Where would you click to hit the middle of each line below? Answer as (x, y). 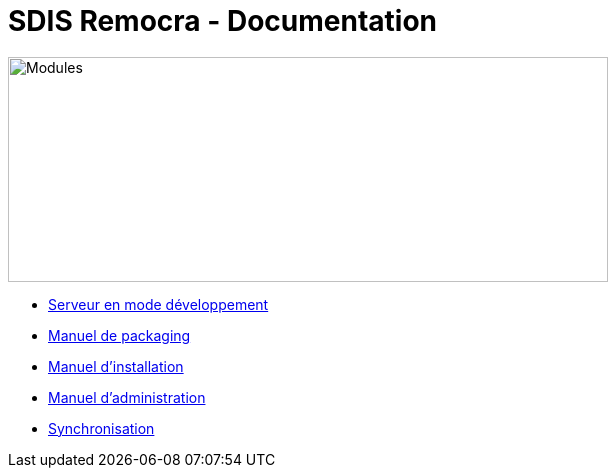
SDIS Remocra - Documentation (222, 21)
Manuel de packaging (119, 335)
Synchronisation (101, 428)
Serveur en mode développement (158, 304)
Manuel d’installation (116, 366)
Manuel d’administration (127, 397)
